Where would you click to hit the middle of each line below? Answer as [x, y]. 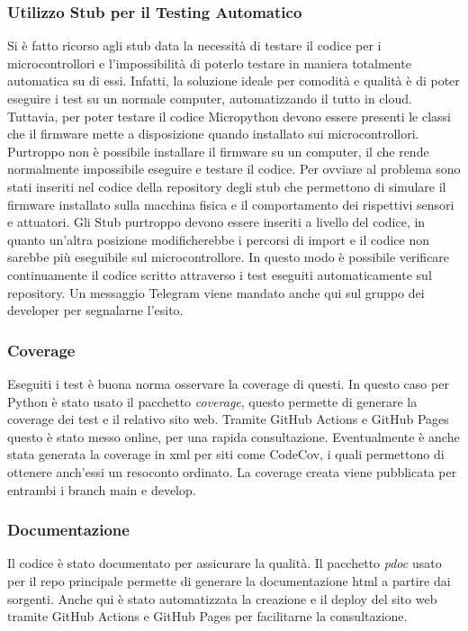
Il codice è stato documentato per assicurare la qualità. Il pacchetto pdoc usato [225, 563]
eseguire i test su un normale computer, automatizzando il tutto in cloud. [210, 98]
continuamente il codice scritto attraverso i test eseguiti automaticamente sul [220, 274]
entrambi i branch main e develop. [102, 489]
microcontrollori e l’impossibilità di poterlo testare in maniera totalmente [209, 63]
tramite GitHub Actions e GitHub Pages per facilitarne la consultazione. [207, 616]
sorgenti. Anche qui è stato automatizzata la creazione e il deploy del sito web [222, 598]
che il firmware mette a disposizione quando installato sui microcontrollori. [213, 134]
